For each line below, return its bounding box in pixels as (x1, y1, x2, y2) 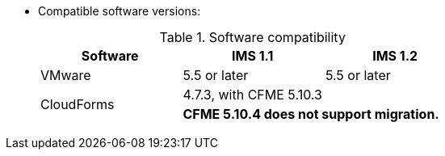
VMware (40, 67, 91, 83)
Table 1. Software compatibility (159, 29, 346, 45)
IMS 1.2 (372, 48, 418, 64)
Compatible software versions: (38, 4, 201, 18)
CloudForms (40, 96, 115, 112)
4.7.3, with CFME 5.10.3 (183, 86, 322, 103)
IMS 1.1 (232, 48, 274, 64)
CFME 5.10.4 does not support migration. (183, 106, 439, 122)
